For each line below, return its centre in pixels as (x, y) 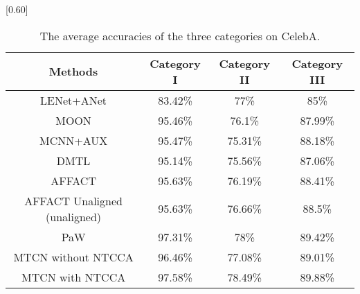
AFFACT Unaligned (73, 200)
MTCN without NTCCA (73, 257)
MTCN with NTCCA (73, 277)
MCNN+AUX (73, 140)
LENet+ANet (74, 100)
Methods (73, 71)
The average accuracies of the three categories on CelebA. (180, 35)
